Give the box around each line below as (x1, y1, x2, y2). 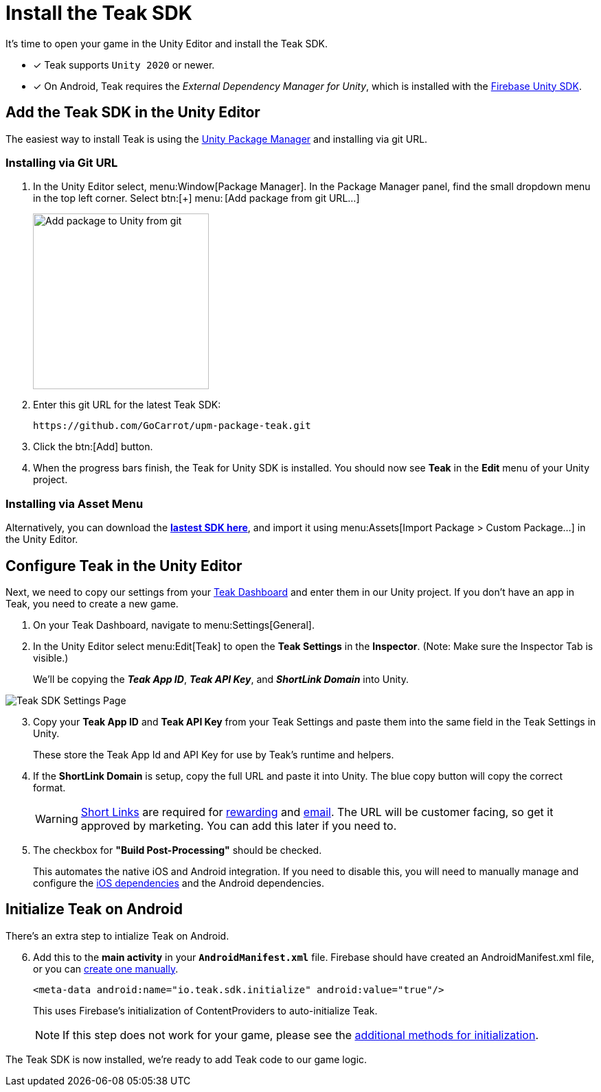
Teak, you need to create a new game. (5, 597, 179, 609)
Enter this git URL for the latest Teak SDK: (33, 399, 221, 411)
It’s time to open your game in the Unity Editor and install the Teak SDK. (5, 37, 328, 49)
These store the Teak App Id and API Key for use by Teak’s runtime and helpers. (33, 748, 394, 760)
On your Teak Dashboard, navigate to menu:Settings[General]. (33, 618, 315, 631)
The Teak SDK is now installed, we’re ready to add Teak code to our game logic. (5, 1053, 367, 1065)
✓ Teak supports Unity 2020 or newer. (33, 58, 215, 71)
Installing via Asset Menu (5, 496, 144, 511)
